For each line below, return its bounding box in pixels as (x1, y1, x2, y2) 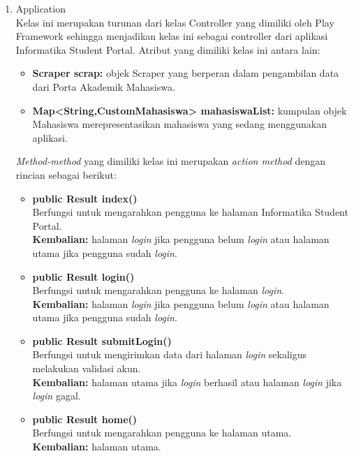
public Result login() (32, 269, 135, 284)
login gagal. (32, 388, 81, 403)
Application (15, 1, 66, 15)
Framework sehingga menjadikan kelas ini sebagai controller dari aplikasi (15, 29, 328, 43)
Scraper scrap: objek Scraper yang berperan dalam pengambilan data (32, 66, 339, 80)
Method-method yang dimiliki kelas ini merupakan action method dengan (15, 154, 325, 168)
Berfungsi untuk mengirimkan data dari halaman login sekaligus (32, 347, 307, 362)
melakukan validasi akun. (32, 361, 141, 376)
